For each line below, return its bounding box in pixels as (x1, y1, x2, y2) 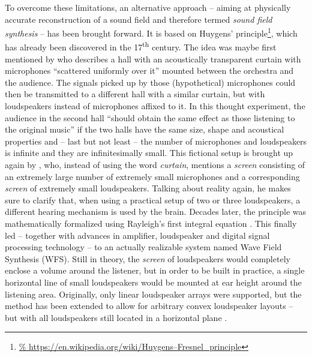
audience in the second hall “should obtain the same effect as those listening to (5, 111, 295, 124)
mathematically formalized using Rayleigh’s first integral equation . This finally (5, 217, 297, 229)
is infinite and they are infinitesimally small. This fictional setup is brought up (5, 146, 293, 159)
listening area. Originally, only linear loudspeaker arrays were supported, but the (5, 287, 302, 300)
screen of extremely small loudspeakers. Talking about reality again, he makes (5, 182, 291, 194)
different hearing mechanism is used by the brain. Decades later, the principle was (5, 205, 307, 218)
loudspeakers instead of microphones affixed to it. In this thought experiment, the (5, 100, 305, 112)
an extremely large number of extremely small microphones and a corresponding (5, 170, 300, 182)
